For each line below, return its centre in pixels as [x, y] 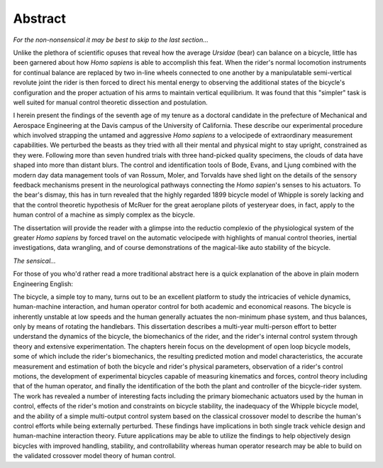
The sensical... [34, 261]
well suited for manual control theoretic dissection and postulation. [111, 102]
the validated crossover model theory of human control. [95, 456]
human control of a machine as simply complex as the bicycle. [104, 215]
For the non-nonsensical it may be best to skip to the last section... [111, 40]
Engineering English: [43, 283]
